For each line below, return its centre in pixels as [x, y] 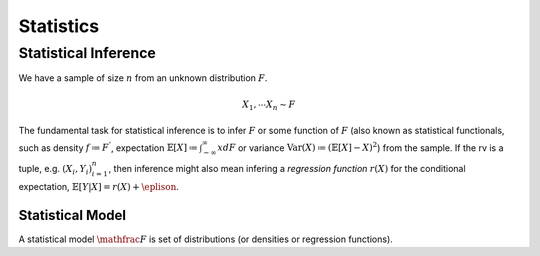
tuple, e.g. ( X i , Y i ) [55, 169]
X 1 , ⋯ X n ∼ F [268, 105]
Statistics [59, 26]
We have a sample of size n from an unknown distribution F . [143, 78]
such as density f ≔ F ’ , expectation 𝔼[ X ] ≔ [108, 147]
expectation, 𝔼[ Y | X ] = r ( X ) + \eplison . [98, 186]
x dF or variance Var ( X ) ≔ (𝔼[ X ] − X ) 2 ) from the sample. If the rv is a [360, 147]
